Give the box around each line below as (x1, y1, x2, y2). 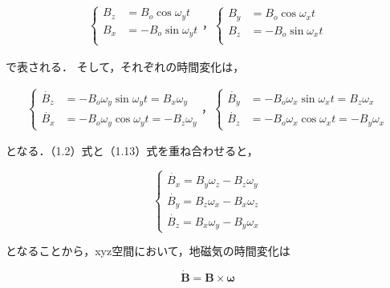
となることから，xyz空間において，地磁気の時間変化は (6, 242, 290, 259)
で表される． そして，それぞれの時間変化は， (6, 58, 245, 74)
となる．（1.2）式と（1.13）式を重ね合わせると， (6, 142, 258, 159)
